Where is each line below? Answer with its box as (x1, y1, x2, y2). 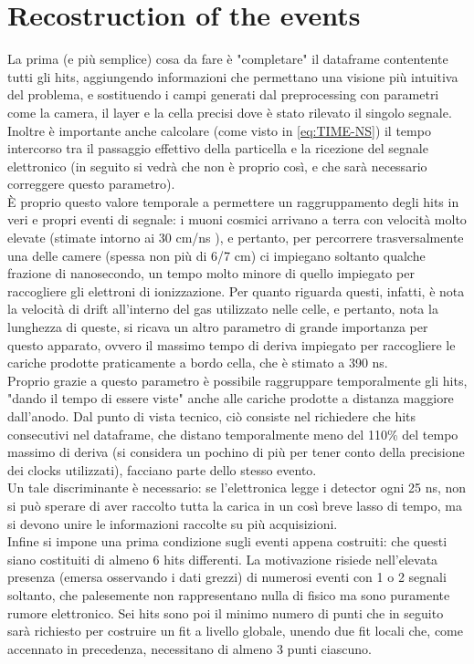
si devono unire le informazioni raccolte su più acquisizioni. (7, 514, 338, 533)
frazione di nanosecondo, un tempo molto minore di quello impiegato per (7, 264, 415, 283)
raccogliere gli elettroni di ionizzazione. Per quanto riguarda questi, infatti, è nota (7, 281, 465, 300)
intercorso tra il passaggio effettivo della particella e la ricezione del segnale (7, 139, 428, 158)
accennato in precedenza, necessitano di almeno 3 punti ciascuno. (7, 638, 372, 658)
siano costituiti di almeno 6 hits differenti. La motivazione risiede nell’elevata (7, 549, 438, 568)
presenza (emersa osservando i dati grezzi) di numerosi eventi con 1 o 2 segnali (7, 567, 447, 586)
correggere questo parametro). (7, 174, 175, 193)
